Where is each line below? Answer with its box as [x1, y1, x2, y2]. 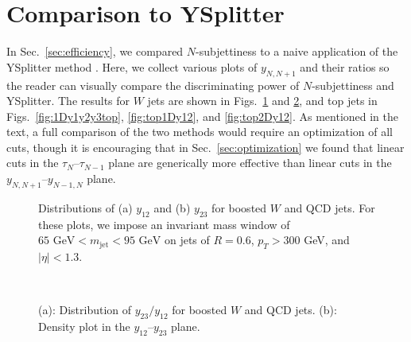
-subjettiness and [312, 76, 394, 93]
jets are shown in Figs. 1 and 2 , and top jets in [147, 92, 378, 109]
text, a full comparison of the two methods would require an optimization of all [6, 123, 394, 140]
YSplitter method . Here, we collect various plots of [6, 58, 258, 75]
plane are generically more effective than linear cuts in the [108, 154, 392, 171]
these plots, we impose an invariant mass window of [38, 216, 290, 232]
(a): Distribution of [38, 301, 132, 318]
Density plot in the [38, 318, 130, 335]
